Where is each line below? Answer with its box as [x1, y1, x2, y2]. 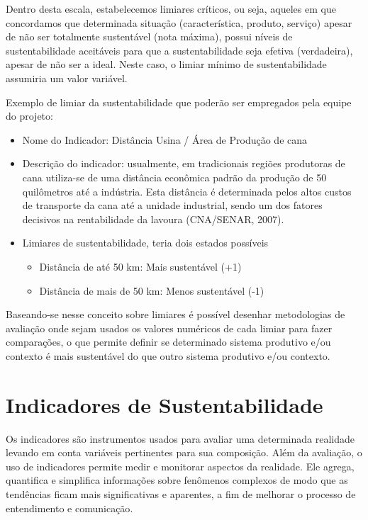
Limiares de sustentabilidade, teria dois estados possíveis [22, 235, 269, 250]
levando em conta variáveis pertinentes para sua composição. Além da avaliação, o [6, 445, 362, 460]
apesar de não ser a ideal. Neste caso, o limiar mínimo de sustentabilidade [6, 57, 327, 72]
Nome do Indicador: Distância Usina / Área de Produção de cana [22, 132, 308, 147]
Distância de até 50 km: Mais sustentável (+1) [39, 259, 242, 273]
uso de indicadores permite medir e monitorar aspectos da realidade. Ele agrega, [6, 458, 355, 473]
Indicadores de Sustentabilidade [6, 390, 323, 419]
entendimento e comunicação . [6, 500, 133, 515]
